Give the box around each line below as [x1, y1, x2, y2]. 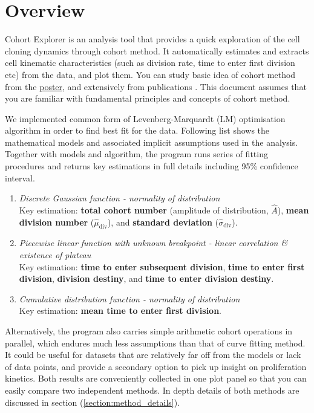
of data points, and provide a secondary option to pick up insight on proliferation [5, 360, 307, 372]
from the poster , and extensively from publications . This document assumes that [5, 80, 307, 93]
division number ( [19, 215, 94, 228]
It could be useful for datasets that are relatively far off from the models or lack [5, 348, 301, 361]
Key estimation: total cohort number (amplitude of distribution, [19, 204, 269, 216]
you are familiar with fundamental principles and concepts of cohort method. [5, 92, 290, 105]
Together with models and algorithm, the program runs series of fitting [5, 148, 268, 160]
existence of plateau [19, 249, 91, 261]
